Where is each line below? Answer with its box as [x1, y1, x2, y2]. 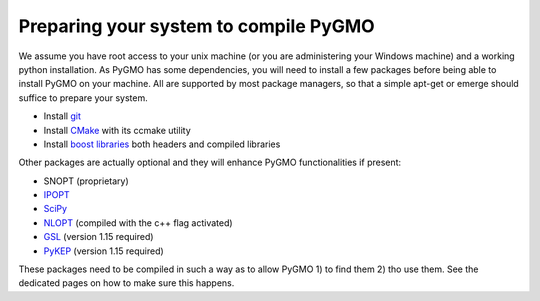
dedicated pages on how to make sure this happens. [18, 277, 235, 289]
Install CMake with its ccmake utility [43, 124, 192, 136]
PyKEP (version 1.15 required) [43, 245, 164, 257]
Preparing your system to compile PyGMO [18, 15, 375, 37]
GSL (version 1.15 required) [43, 231, 154, 243]
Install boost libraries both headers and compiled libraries [43, 138, 281, 150]
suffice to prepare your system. [18, 91, 149, 104]
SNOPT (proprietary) [43, 175, 129, 187]
